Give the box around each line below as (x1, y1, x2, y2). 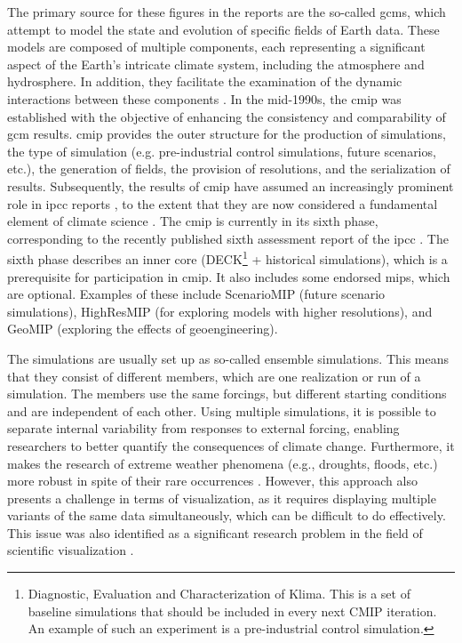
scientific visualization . (7, 541, 134, 559)
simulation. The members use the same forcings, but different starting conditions (7, 384, 447, 403)
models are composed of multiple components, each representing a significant (7, 37, 426, 56)
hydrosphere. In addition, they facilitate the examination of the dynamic (7, 72, 402, 91)
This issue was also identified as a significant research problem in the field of (7, 523, 423, 542)
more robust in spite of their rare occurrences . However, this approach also (7, 471, 418, 490)
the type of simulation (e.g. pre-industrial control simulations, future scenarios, (7, 141, 436, 160)
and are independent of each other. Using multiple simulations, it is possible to (7, 401, 436, 420)
